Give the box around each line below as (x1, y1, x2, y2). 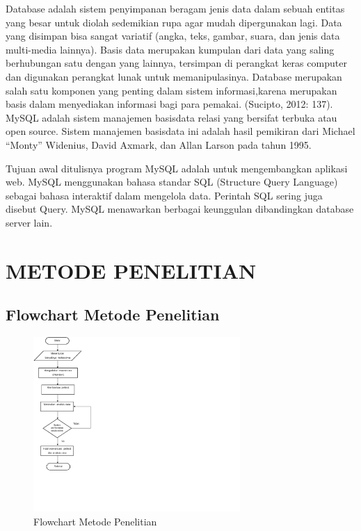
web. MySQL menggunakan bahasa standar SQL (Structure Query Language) (6, 174, 338, 189)
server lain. (6, 215, 53, 229)
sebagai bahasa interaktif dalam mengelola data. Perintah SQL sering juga (6, 188, 323, 202)
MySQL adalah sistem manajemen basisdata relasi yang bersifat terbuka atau (6, 110, 337, 124)
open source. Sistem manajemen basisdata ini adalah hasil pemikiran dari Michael (6, 124, 355, 138)
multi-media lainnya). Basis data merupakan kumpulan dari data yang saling (6, 42, 335, 56)
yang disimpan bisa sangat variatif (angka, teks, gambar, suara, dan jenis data (6, 28, 340, 43)
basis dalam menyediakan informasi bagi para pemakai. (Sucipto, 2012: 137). (6, 97, 333, 111)
